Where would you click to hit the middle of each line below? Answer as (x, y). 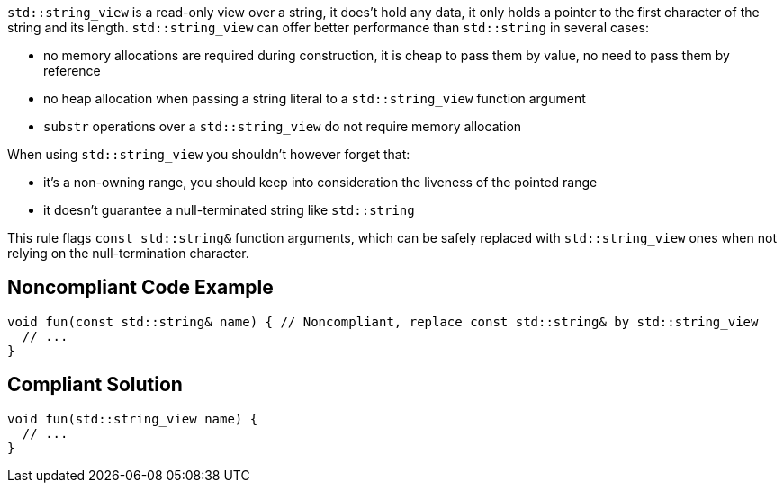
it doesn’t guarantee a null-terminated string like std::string (229, 210)
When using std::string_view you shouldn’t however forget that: (209, 154)
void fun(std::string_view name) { (133, 419)
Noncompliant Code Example (140, 288)
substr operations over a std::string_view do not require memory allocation (283, 126)
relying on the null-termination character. (128, 253)
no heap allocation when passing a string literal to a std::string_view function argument (315, 98)
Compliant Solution (95, 385)
